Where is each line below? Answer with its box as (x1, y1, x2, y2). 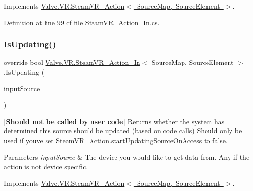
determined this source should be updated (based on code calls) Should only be (4, 126, 242, 136)
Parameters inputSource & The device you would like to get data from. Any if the (4, 151, 250, 162)
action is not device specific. (4, 161, 88, 171)
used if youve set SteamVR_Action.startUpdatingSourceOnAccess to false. (4, 135, 228, 145)
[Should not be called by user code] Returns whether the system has (4, 116, 225, 126)
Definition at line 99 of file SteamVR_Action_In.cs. (4, 17, 160, 27)
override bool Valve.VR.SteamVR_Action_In (4, 57, 140, 67)
